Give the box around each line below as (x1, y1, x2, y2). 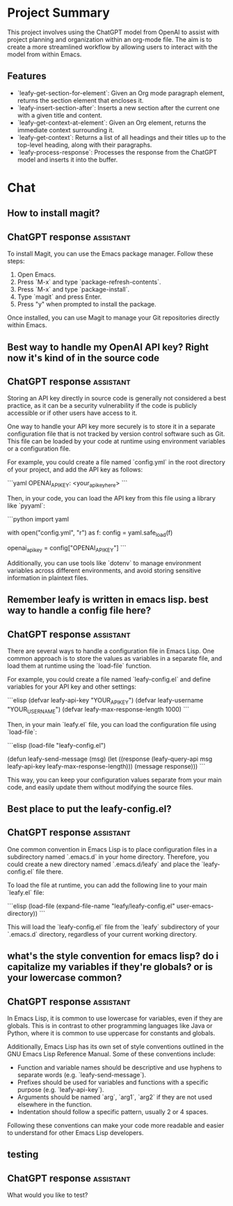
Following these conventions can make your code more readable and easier (7, 1121, 225, 1129)
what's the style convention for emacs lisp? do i (7, 950, 219, 962)
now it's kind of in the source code (7, 352, 160, 363)
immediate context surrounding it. (17, 125, 115, 134)
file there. (35, 867, 64, 875)
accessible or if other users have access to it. (7, 409, 138, 417)
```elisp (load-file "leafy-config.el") (7, 741, 106, 749)
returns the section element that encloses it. (17, 96, 144, 104)
